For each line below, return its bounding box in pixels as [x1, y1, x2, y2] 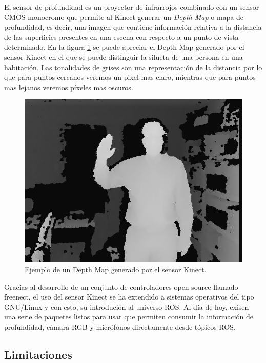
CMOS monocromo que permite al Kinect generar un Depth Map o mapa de [4, 11, 243, 22]
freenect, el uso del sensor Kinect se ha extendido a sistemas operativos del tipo [4, 291, 254, 302]
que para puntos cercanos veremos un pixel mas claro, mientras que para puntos [4, 72, 256, 82]
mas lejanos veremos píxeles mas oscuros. [4, 81, 133, 92]
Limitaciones [4, 346, 72, 362]
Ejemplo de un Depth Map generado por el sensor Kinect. [25, 264, 207, 274]
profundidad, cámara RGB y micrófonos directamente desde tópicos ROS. [4, 321, 236, 332]
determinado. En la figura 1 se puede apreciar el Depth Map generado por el [4, 41, 244, 52]
